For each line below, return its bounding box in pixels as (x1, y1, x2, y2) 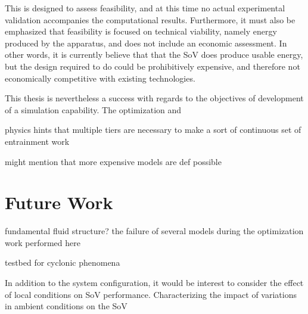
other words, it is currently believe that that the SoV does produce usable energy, (5, 48, 303, 61)
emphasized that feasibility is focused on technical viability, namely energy (5, 25, 277, 38)
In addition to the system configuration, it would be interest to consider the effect (5, 276, 304, 289)
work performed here (5, 236, 80, 248)
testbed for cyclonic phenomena (5, 256, 120, 269)
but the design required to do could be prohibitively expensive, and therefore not (5, 60, 300, 72)
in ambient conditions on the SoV (5, 300, 127, 312)
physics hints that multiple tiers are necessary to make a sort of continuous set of (5, 123, 301, 136)
